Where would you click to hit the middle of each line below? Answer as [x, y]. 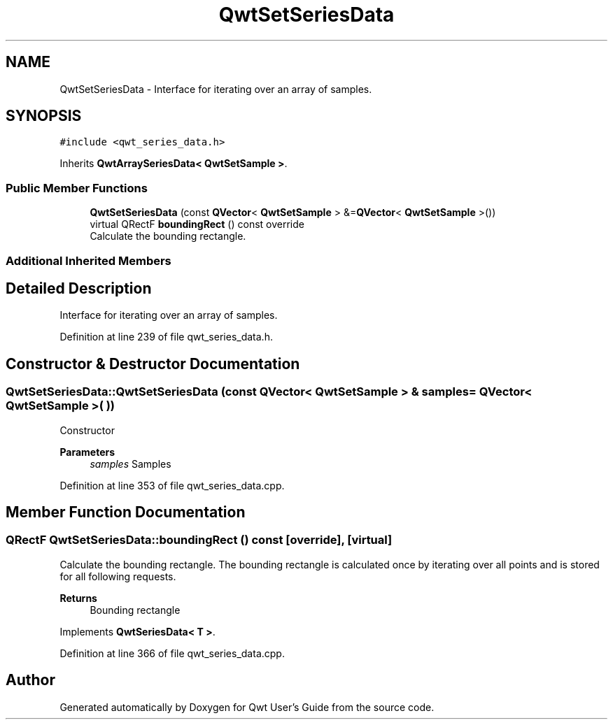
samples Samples [131, 464]
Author [30, 680]
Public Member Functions [77, 188]
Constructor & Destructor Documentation [153, 364]
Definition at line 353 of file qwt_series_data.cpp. [172, 485]
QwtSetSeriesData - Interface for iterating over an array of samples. [216, 89]
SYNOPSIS [44, 116]
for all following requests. [118, 576]
